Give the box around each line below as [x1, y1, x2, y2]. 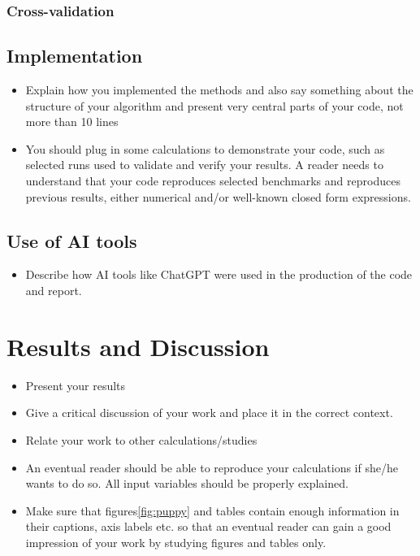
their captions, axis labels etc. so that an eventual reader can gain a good [25, 518, 392, 535]
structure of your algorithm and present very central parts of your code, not [25, 97, 404, 114]
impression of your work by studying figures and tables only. [25, 533, 327, 550]
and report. [25, 282, 82, 298]
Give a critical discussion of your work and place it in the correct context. [25, 404, 393, 421]
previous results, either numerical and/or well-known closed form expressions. [25, 188, 411, 205]
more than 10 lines [25, 113, 119, 130]
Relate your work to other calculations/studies [25, 431, 258, 448]
